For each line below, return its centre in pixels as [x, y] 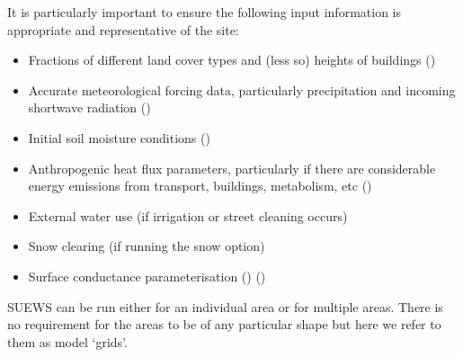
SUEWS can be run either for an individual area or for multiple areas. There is [225, 306]
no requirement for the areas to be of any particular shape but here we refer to [224, 324]
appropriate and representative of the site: [123, 29]
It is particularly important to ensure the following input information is [204, 12]
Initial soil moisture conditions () [119, 137]
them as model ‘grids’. [67, 341]
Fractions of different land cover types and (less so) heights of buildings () [232, 60]
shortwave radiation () [89, 107]
